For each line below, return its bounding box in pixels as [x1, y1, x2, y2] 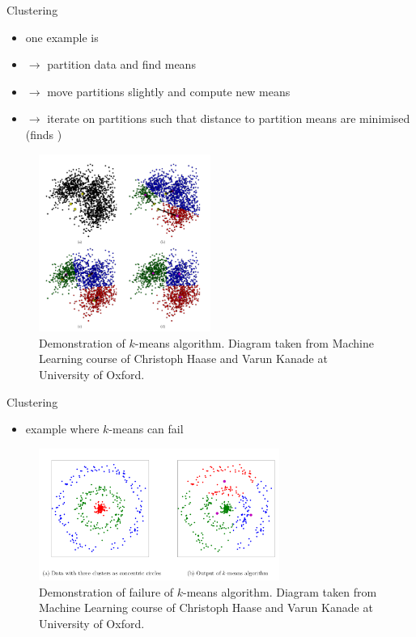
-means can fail [108, 420, 184, 437]
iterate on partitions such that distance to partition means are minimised [47, 110, 410, 127]
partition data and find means [47, 56, 196, 73]
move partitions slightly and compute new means [47, 82, 291, 99]
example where [25, 420, 100, 437]
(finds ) [25, 125, 62, 142]
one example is [25, 28, 99, 45]
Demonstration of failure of [39, 583, 174, 600]
